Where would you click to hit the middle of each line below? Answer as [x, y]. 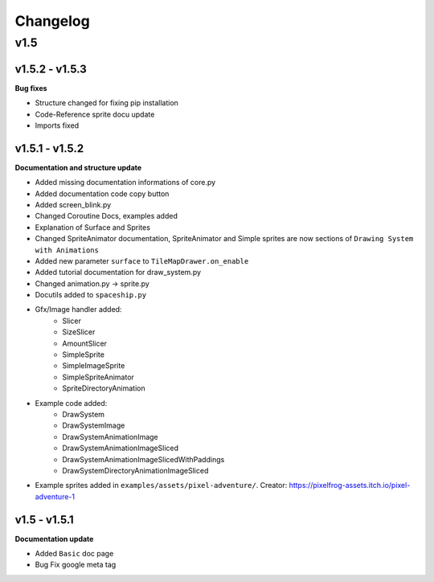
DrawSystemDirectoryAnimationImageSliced [135, 470]
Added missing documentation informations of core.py [125, 182]
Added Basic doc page [74, 554]
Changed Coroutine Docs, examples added [106, 216]
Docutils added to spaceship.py [91, 295]
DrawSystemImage [94, 425]
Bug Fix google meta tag [76, 565]
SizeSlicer [79, 332]
